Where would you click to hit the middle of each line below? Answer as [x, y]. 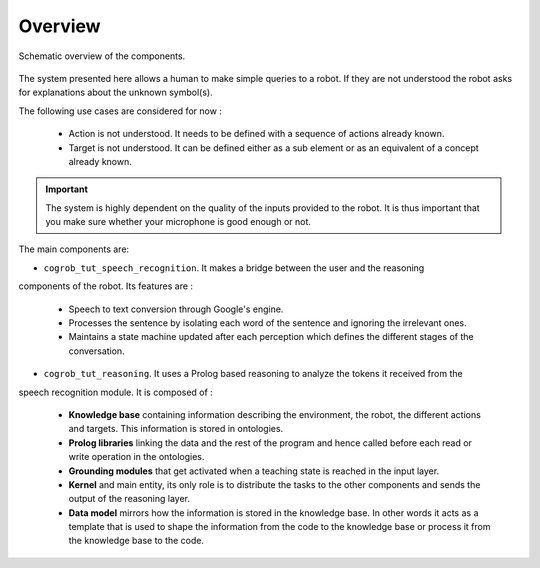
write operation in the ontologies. [136, 457]
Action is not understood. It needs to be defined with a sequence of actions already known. [256, 134]
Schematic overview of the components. [102, 56]
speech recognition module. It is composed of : [116, 392]
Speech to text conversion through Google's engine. [176, 309]
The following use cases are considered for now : [120, 111]
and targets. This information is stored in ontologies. [176, 429]
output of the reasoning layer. [129, 499]
